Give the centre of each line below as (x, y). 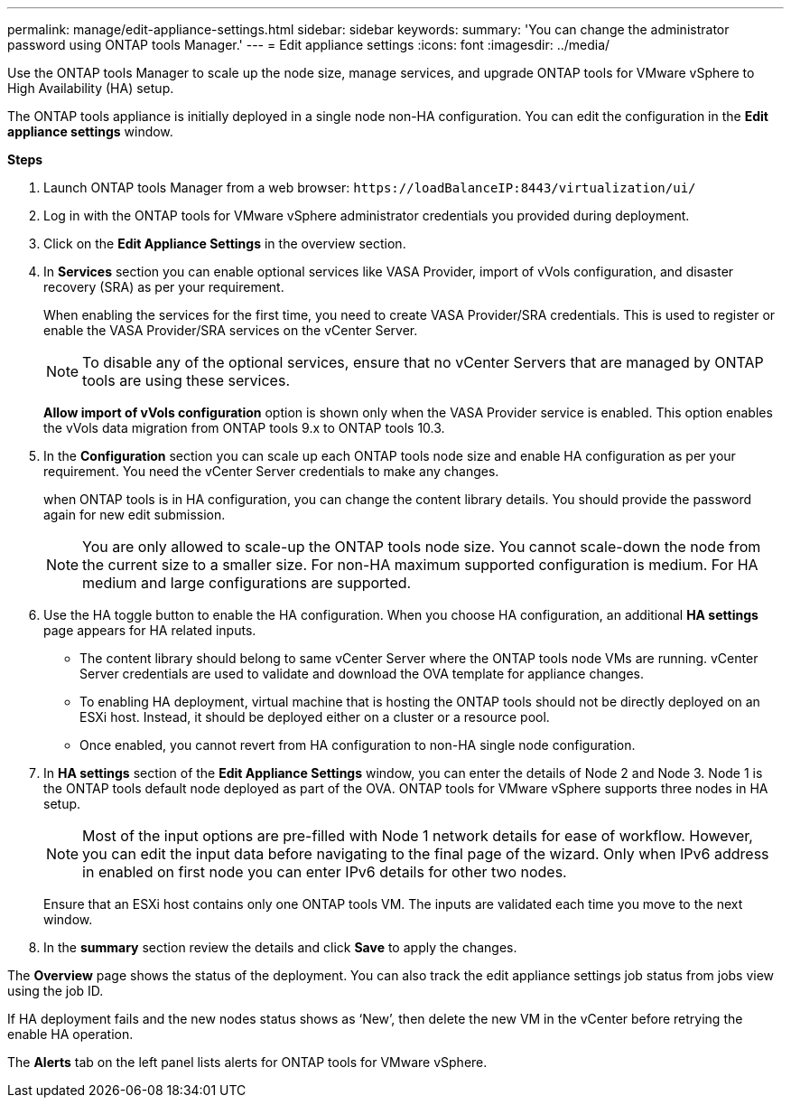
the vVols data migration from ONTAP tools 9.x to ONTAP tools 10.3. (244, 428)
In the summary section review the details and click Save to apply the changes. (280, 947)
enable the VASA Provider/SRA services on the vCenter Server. (231, 330)
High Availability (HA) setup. (91, 88)
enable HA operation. (70, 1034)
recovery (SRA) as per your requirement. (164, 287)
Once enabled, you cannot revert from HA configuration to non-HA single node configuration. (358, 745)
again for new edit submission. (135, 515)
